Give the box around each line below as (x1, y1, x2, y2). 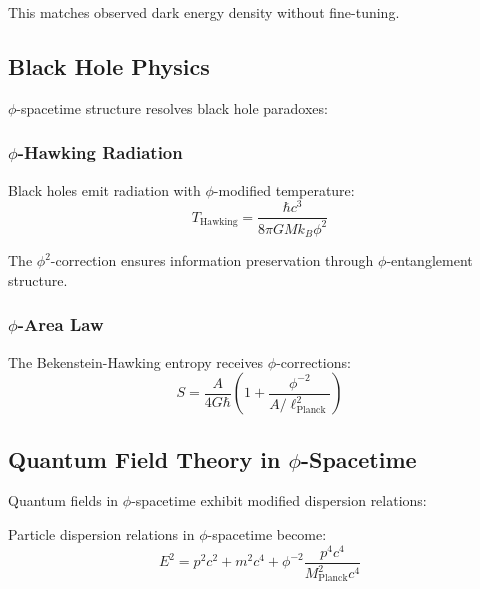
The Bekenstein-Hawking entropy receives (8, 351, 264, 372)
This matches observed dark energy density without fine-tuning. (8, 2, 400, 22)
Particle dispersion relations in (8, 523, 195, 544)
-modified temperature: (213, 179, 355, 200)
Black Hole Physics (8, 50, 210, 81)
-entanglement (386, 250, 473, 271)
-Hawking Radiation (17, 140, 183, 165)
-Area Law (17, 312, 104, 337)
